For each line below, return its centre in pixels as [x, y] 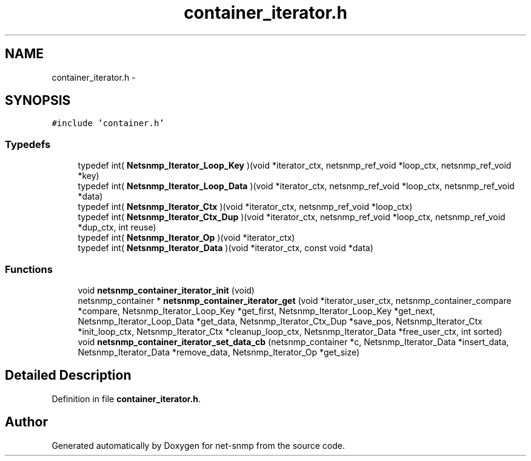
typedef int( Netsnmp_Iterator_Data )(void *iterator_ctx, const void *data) [225, 248]
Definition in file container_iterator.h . [126, 399]
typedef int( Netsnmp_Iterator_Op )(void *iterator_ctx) [186, 238]
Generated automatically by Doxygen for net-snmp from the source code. [199, 445]
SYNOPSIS [38, 101]
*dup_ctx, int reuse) [117, 227]
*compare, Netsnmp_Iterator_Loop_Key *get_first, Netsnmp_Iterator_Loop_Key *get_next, [256, 311]
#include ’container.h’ [108, 123]
